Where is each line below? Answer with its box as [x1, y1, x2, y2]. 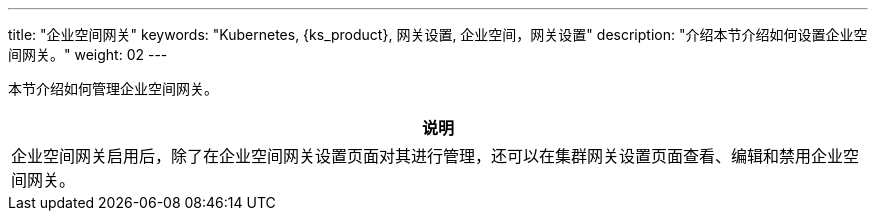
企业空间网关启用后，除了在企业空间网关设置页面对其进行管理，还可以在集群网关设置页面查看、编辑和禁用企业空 [11, 146, 860, 166]
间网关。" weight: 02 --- [8, 46, 168, 63]
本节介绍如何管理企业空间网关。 [8, 80, 218, 97]
